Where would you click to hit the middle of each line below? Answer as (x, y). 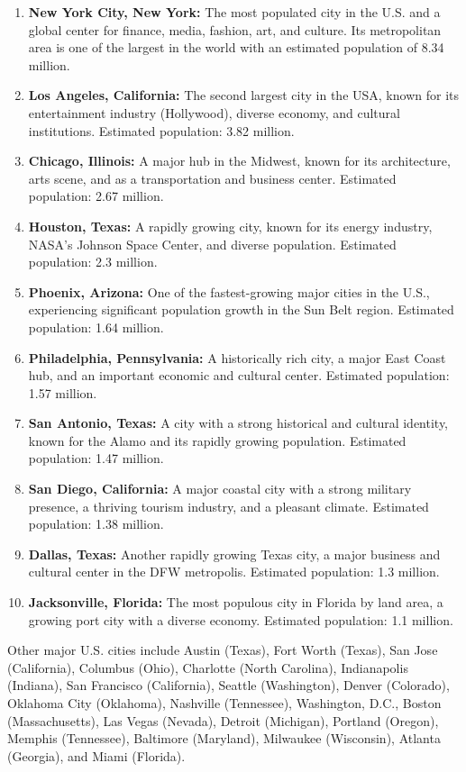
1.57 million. (63, 392)
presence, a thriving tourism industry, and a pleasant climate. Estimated (228, 506)
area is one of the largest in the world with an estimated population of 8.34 (236, 47)
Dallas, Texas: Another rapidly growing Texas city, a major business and (234, 554)
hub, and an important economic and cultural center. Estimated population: (239, 375)
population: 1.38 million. (96, 524)
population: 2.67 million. (96, 196)
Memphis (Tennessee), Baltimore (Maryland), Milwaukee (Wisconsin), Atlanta (224, 738)
